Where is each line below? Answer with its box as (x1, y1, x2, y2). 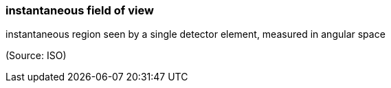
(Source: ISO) (5, 49, 67, 62)
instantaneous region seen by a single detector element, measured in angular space (5, 28, 386, 41)
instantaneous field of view (5, 3, 154, 17)
